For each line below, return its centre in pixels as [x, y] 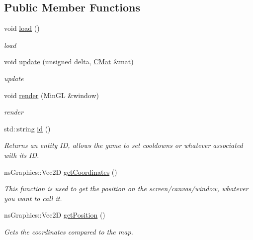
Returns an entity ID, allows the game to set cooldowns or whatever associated [124, 145]
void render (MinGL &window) [51, 95]
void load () [22, 28]
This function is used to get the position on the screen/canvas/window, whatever [126, 188]
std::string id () [27, 128]
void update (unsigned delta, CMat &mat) [69, 61]
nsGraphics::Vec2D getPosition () [55, 215]
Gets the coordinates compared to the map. [69, 231]
